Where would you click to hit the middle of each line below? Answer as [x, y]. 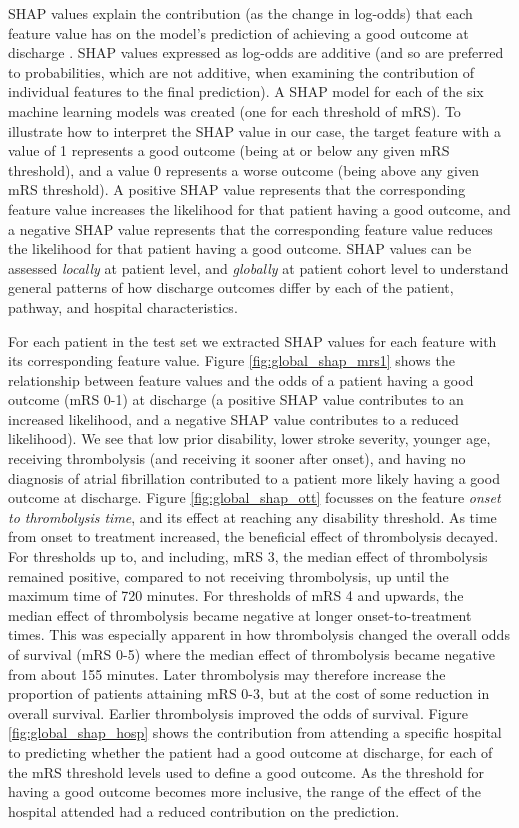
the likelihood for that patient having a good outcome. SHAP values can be [240, 248]
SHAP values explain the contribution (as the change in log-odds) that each [240, 13]
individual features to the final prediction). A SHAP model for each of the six [246, 91]
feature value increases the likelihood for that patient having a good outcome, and [259, 208]
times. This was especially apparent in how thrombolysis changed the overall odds [259, 634]
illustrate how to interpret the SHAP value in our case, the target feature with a [254, 130]
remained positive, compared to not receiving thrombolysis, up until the [228, 575]
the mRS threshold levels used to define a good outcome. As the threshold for [246, 771]
